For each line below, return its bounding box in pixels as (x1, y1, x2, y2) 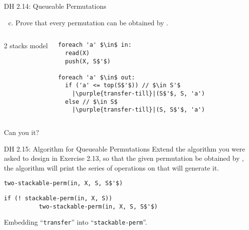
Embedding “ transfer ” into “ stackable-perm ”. (4, 217, 147, 227)
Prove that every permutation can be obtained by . (15, 17, 168, 27)
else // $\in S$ (65, 98, 118, 105)
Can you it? (4, 127, 39, 137)
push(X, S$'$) (65, 57, 111, 65)
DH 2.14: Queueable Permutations (4, 1, 106, 11)
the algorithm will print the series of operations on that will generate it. (4, 162, 219, 172)
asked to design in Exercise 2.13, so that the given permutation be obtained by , (4, 153, 244, 163)
